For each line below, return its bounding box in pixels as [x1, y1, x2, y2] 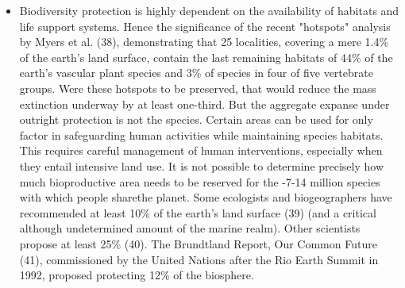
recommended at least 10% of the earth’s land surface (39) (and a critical [19, 204, 376, 221]
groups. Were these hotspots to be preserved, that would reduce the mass [19, 79, 376, 96]
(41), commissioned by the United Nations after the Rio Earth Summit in [19, 251, 379, 267]
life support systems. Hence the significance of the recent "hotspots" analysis [19, 17, 391, 34]
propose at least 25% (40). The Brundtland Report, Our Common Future [19, 235, 377, 252]
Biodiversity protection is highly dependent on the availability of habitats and [19, 2, 399, 18]
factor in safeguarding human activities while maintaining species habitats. [19, 126, 384, 143]
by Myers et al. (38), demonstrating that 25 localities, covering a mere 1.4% [19, 33, 389, 50]
